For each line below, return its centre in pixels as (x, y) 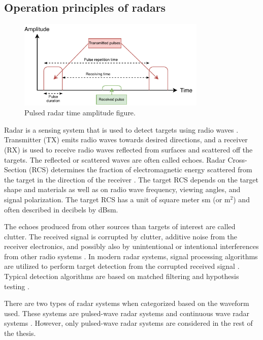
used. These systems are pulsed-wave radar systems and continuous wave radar (127, 313)
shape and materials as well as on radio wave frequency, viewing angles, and (122, 189)
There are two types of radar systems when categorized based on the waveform (127, 303)
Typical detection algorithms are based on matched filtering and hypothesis (122, 276)
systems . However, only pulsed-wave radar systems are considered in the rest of (128, 323)
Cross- (237, 159)
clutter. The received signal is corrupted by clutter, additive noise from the (121, 236)
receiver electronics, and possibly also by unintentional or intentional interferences (131, 246)
